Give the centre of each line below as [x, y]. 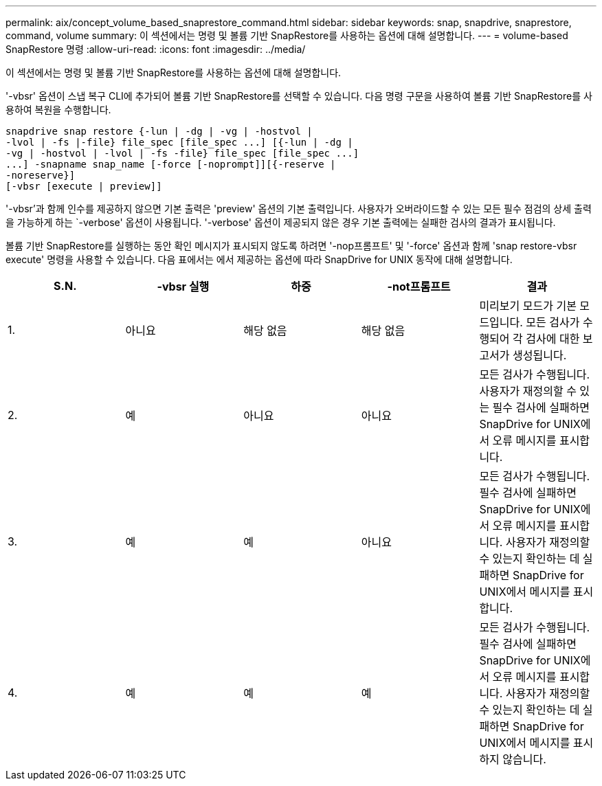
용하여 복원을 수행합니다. [58, 110]
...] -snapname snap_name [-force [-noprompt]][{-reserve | [171, 164]
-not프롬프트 [419, 287]
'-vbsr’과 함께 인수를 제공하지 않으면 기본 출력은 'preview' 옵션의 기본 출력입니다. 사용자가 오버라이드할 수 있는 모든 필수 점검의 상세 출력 [299, 209]
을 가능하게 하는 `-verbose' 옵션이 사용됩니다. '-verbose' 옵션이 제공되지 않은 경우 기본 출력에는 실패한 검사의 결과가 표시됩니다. [281, 222]
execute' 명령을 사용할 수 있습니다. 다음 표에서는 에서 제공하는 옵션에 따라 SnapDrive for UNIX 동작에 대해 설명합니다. [259, 259]
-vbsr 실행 [183, 287]
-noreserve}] [41, 175]
